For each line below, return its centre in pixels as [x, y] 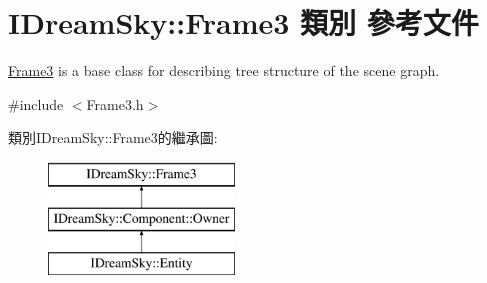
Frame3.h [115, 103]
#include [36, 103]
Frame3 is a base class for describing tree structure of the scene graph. [224, 70]
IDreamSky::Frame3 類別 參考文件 [243, 22]
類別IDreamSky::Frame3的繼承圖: [113, 137]
